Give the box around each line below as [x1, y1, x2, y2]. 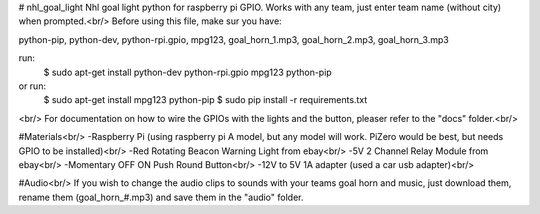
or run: [18, 80, 47, 92]
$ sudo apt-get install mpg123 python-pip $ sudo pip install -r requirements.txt [43, 94, 368, 106]
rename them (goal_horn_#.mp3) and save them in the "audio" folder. [18, 191, 304, 203]
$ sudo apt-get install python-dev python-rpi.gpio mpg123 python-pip [43, 66, 332, 78]
